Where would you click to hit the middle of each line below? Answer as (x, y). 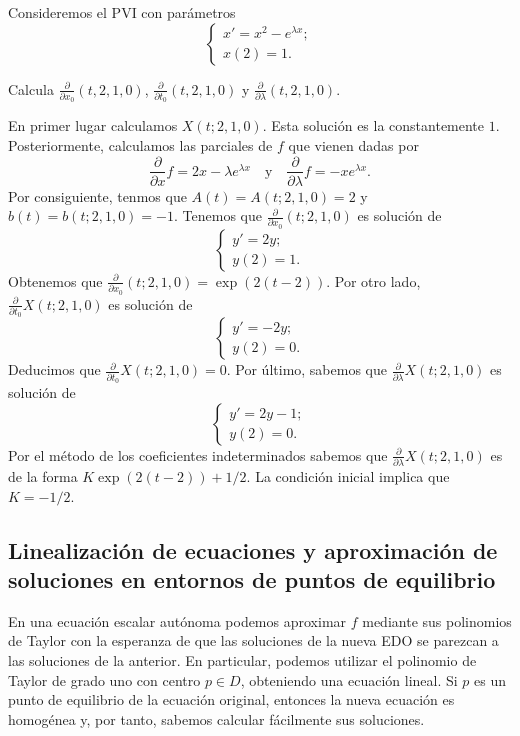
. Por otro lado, (373, 280)
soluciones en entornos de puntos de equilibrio (252, 578)
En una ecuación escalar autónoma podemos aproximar (177, 620)
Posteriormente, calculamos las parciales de (140, 144)
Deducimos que (54, 369)
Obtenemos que (55, 280)
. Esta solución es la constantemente (373, 125)
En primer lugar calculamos (93, 125)
